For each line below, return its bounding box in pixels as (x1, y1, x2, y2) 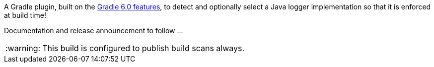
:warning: (5, 43, 41, 53)
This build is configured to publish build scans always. (42, 43, 245, 53)
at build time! (4, 11, 46, 19)
